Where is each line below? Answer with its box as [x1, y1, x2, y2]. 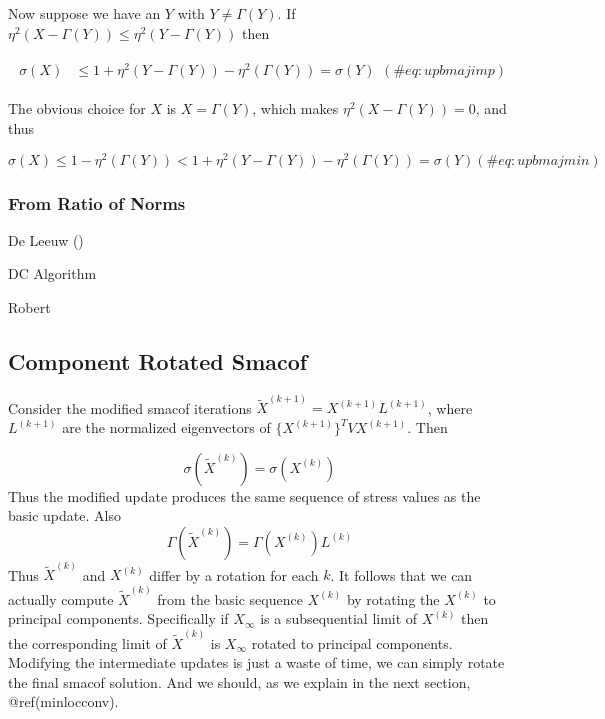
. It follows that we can [330, 564, 473, 585]
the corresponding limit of [8, 632, 167, 653]
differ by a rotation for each [149, 564, 319, 585]
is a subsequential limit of [260, 608, 418, 629]
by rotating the [346, 588, 440, 609]
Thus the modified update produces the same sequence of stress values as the [8, 485, 481, 506]
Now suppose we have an [8, 3, 161, 23]
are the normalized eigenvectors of [62, 417, 271, 438]
